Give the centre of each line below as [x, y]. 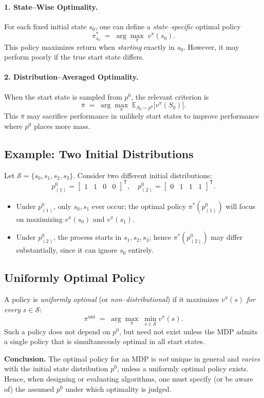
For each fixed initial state [45, 26]
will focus [241, 206]
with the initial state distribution [56, 368]
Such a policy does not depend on [57, 331]
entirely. [141, 250]
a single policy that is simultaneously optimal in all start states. [105, 341]
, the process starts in [88, 237]
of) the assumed [29, 388]
